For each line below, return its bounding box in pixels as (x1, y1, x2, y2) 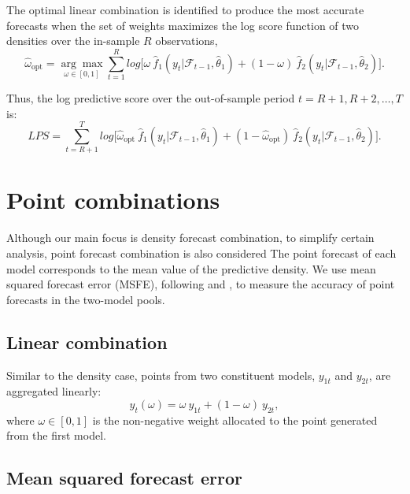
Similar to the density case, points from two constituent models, (6, 366, 316, 383)
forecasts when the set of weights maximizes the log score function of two (6, 17, 360, 33)
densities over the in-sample (6, 32, 140, 49)
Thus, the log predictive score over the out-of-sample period (6, 89, 295, 106)
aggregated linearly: (6, 383, 102, 399)
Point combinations (6, 184, 220, 216)
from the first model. (6, 427, 106, 444)
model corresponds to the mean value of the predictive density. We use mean (6, 260, 376, 277)
